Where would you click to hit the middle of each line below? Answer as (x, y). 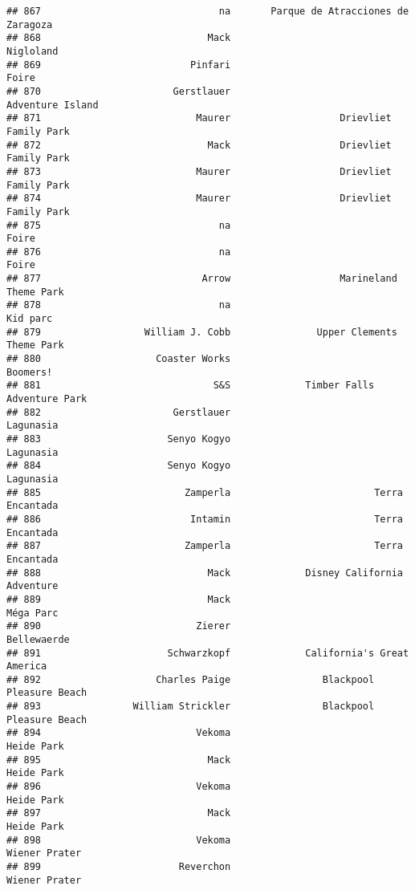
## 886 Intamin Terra (205, 519)
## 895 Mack (119, 760)
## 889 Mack (119, 599)
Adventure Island (53, 105)
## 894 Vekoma (119, 733)
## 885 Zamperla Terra (205, 492)
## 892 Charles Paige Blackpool (191, 679)
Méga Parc (33, 613)
